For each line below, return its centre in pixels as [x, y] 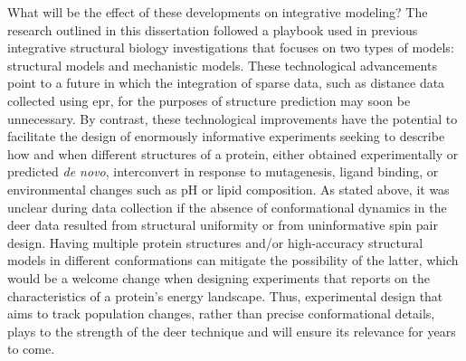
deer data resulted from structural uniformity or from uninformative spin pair [223, 225]
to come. [31, 349]
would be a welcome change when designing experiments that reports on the [219, 277]
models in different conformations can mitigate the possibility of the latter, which [233, 260]
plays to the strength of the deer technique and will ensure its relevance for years [232, 331]
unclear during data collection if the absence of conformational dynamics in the [227, 207]
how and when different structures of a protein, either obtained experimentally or [233, 153]
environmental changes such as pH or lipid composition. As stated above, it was [228, 189]
